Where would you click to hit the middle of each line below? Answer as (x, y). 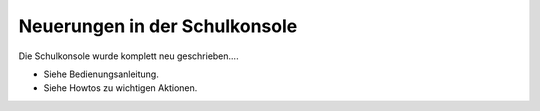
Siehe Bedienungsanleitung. (101, 74)
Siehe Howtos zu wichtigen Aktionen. (120, 88)
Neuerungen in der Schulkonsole (158, 26)
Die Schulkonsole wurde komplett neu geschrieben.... (128, 56)
